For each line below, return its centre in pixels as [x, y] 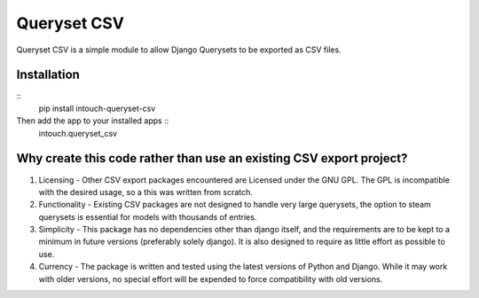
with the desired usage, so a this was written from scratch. [145, 192]
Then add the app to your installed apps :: [93, 121]
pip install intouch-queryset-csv [97, 108]
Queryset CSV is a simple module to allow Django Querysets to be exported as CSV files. [179, 50]
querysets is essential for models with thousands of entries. [148, 216]
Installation [48, 75]
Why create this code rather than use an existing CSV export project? [212, 158]
